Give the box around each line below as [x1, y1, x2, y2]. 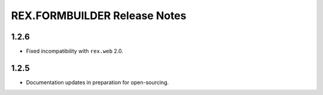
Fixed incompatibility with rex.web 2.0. [26, 48, 124, 55]
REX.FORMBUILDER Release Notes [11, 9, 187, 22]
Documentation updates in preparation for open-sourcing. [26, 78, 169, 86]
